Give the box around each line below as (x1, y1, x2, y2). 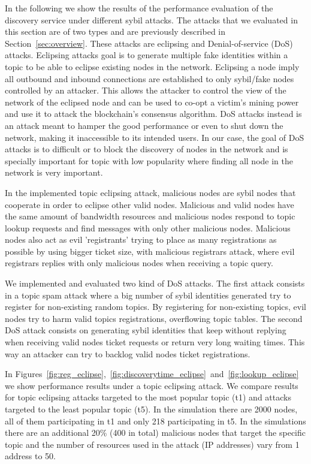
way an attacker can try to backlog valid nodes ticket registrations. (5, 347, 250, 360)
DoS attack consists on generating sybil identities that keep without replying (5, 324, 286, 336)
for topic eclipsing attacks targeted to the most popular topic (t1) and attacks (5, 391, 291, 403)
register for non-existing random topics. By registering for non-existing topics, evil (5, 300, 307, 313)
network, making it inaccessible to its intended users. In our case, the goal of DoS (5, 131, 304, 143)
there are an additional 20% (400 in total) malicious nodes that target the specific (5, 426, 306, 439)
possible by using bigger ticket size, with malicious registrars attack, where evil (5, 245, 295, 257)
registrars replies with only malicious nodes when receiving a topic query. (5, 257, 273, 269)
